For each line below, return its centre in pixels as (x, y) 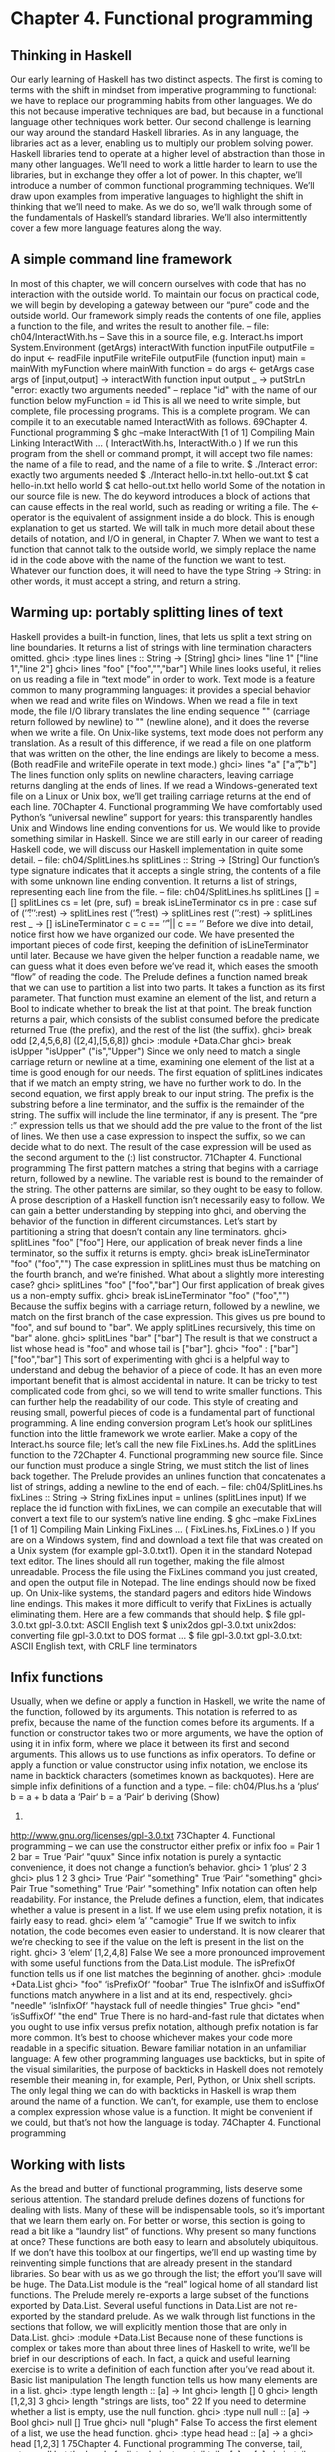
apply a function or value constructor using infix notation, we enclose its (159, 1765)
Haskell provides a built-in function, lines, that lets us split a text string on (161, 636)
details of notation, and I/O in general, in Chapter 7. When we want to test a (165, 538)
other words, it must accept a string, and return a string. (125, 581)
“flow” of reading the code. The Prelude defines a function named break (159, 976)
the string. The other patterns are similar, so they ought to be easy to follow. (166, 1189)
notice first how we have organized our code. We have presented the (152, 934)
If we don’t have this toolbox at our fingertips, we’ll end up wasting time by (163, 2253)
